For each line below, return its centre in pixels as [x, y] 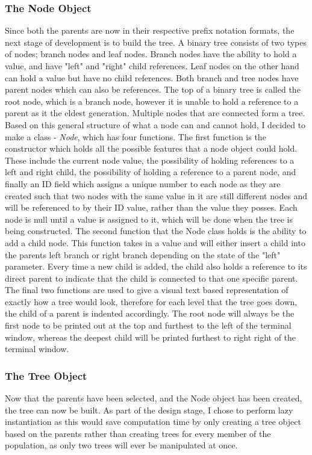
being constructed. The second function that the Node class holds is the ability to [156, 231]
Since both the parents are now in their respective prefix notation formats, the [150, 30]
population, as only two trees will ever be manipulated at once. [121, 445]
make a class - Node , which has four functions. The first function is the [136, 136]
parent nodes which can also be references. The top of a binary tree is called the [153, 89]
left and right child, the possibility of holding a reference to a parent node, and [151, 172]
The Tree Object [46, 375]
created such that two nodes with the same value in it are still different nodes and [156, 195]
